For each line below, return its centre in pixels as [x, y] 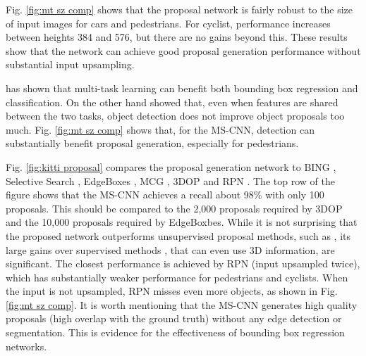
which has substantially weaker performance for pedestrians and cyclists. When [177, 277]
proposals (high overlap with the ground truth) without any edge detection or [174, 318]
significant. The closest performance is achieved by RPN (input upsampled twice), [183, 263]
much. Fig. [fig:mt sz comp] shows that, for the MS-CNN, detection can [160, 129]
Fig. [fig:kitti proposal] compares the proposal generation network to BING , [171, 166]
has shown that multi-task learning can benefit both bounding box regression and [182, 88]
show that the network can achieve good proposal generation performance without [183, 50]
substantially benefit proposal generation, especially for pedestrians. [152, 143]
